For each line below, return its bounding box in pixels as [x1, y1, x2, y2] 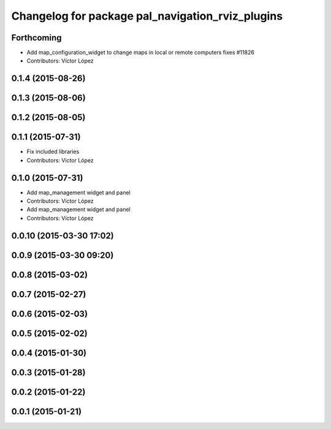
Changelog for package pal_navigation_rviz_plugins [11, 9, 283, 23]
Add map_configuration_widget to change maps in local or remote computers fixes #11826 [26, 49, 254, 56]
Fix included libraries [26, 148, 80, 156]
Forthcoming [11, 32, 62, 43]
